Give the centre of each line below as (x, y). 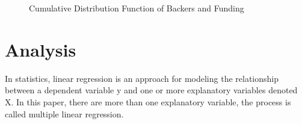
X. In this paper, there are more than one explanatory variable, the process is (148, 101)
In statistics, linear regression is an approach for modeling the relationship (142, 78)
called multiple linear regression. (64, 113)
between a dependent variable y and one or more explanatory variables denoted (151, 90)
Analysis (41, 49)
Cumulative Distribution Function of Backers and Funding (137, 8)
